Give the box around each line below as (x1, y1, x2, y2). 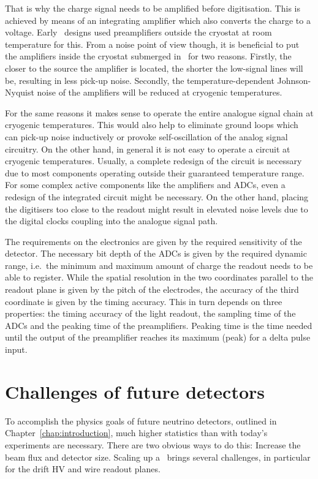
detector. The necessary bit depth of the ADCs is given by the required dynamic (5, 247, 307, 260)
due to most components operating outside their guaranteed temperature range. (5, 166, 305, 179)
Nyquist (5, 86, 34, 99)
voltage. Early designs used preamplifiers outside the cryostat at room (5, 26, 272, 39)
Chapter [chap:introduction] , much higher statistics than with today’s (5, 426, 268, 439)
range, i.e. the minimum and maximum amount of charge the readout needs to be (5, 258, 313, 271)
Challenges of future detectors (5, 379, 265, 404)
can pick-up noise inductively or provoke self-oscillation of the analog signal (5, 130, 288, 143)
